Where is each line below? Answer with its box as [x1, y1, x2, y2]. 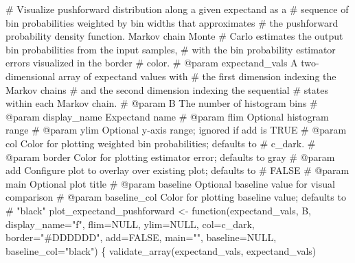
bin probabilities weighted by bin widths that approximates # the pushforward [5, 15, 339, 29]
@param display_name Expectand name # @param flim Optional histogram [5, 109, 329, 123]
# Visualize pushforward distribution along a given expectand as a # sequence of [5, 2, 349, 16]
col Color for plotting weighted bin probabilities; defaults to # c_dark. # [5, 136, 316, 150]
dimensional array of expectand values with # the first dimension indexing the [5, 68, 336, 83]
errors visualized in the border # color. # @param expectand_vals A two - [5, 55, 319, 70]
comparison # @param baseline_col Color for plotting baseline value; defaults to [5, 190, 346, 204]
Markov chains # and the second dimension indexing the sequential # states [5, 82, 328, 97]
